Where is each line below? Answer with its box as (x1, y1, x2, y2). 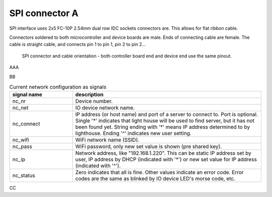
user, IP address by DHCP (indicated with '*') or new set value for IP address (75, 156, 257, 163)
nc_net (12, 104, 29, 111)
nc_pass (12, 143, 32, 150)
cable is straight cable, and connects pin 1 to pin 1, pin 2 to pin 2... (9, 41, 146, 47)
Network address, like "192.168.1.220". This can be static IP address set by (75, 150, 252, 157)
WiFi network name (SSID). (75, 137, 140, 144)
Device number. (75, 98, 113, 105)
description (75, 91, 104, 98)
